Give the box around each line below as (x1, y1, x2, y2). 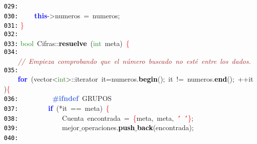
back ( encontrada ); (137, 122, 194, 133)
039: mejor (4, 122, 79, 133)
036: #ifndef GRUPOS (4, 93, 112, 103)
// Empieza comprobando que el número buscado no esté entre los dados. (18, 55, 251, 66)
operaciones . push (81, 122, 135, 133)
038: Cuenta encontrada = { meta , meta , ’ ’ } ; (4, 112, 194, 123)
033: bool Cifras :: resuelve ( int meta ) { (4, 38, 130, 48)
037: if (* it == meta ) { (4, 103, 110, 113)
